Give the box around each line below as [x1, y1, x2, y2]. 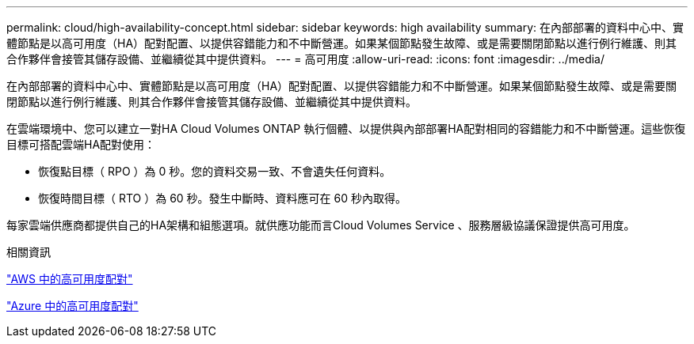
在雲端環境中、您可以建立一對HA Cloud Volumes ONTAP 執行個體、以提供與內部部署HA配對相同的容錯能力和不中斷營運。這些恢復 [6, 122, 686, 135]
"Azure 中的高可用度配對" [6, 299, 139, 312]
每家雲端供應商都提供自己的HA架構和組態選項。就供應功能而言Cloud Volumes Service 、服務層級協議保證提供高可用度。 [6, 218, 635, 232]
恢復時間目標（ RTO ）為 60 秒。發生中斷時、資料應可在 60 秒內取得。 [38, 191, 406, 205]
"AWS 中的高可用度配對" [6, 272, 133, 285]
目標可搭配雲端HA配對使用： [6, 138, 156, 151]
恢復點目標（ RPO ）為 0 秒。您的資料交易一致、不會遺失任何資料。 [38, 164, 391, 178]
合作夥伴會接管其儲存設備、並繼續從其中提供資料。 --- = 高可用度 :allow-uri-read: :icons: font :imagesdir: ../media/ [6, 52, 605, 66]
